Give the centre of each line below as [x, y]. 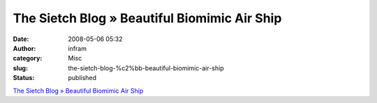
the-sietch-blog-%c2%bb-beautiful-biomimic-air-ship [146, 68]
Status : [24, 78]
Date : [21, 39]
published [82, 78]
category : [28, 58]
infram [77, 48]
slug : [20, 68]
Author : [24, 48]
